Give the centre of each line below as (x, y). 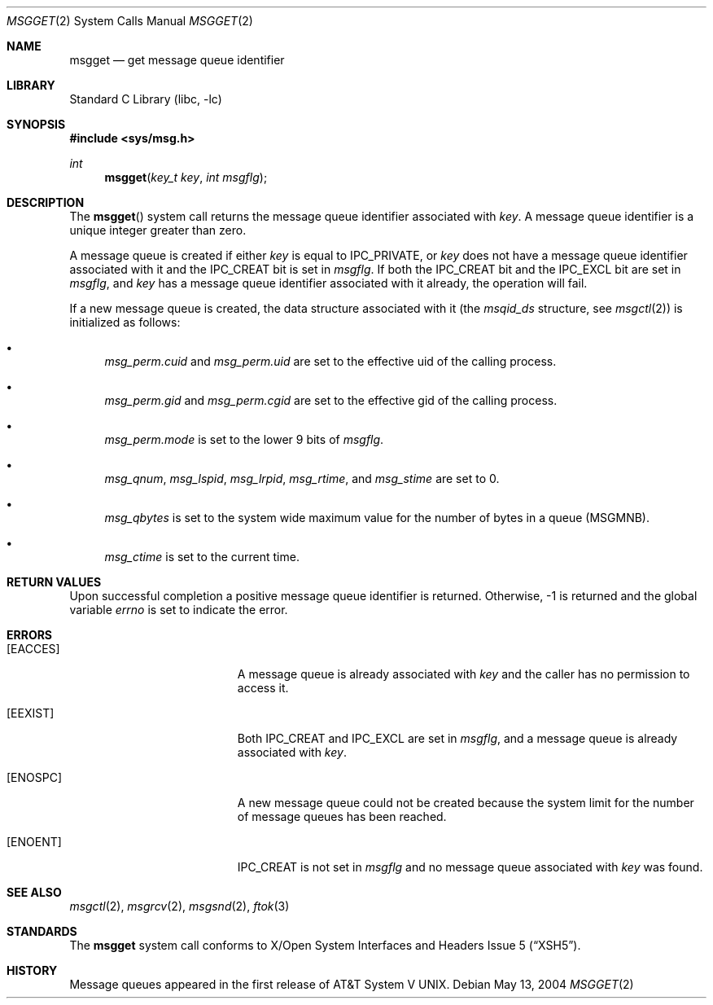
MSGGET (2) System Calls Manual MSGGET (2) (130, 21)
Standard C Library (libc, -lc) (146, 99)
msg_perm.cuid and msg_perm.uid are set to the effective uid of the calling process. (330, 361)
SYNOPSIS (36, 124)
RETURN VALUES (54, 582)
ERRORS (30, 635)
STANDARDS (42, 931)
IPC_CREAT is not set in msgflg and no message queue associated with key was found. (470, 867)
